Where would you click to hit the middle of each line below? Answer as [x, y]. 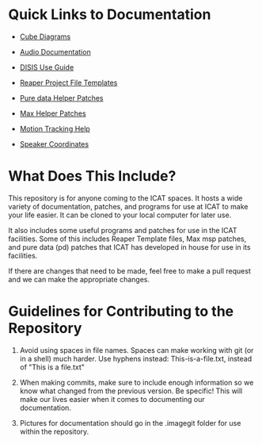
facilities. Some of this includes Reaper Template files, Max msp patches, [127, 239]
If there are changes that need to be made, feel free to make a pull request [129, 270]
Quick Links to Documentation [110, 15]
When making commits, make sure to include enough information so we [137, 382]
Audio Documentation [55, 52]
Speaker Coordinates [54, 144]
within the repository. [54, 431]
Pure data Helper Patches [62, 98]
